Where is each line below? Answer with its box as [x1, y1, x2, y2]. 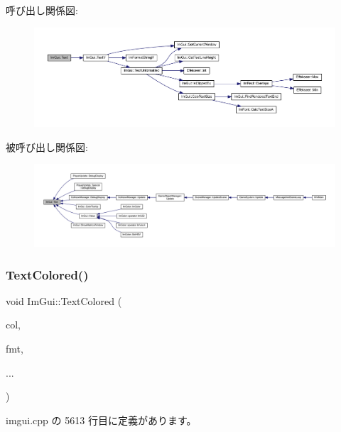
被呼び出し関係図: [6, 139, 88, 154]
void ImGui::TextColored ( [6, 293, 122, 308]
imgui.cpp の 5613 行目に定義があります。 [6, 412, 197, 427]
